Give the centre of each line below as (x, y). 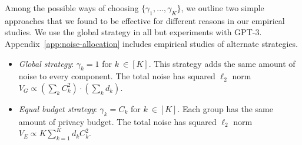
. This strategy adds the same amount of (222, 63)
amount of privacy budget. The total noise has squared (117, 121)
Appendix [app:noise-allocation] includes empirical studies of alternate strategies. (152, 43)
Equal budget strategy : (58, 108)
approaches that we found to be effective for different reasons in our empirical (145, 20)
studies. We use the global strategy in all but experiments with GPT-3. (133, 32)
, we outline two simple (223, 8)
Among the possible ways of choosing (72, 8)
